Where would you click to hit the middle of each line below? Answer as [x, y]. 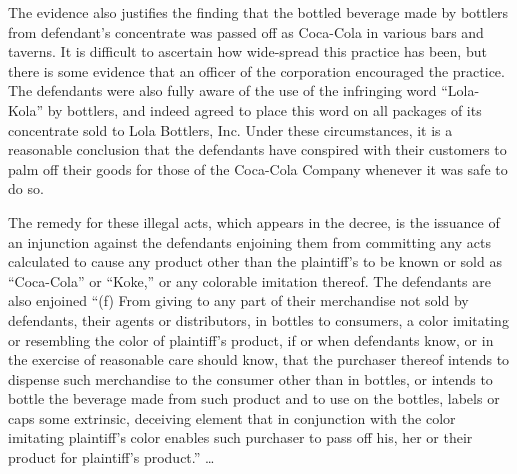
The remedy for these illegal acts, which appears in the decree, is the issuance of [254, 221]
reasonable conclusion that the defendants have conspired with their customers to [257, 149]
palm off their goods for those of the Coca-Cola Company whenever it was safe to [258, 168]
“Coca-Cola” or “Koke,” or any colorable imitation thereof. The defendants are [249, 280]
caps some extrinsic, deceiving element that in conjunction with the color [232, 417]
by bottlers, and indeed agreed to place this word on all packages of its [264, 109]
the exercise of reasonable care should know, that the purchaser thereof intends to [259, 359]
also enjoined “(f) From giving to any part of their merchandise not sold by [238, 300]
